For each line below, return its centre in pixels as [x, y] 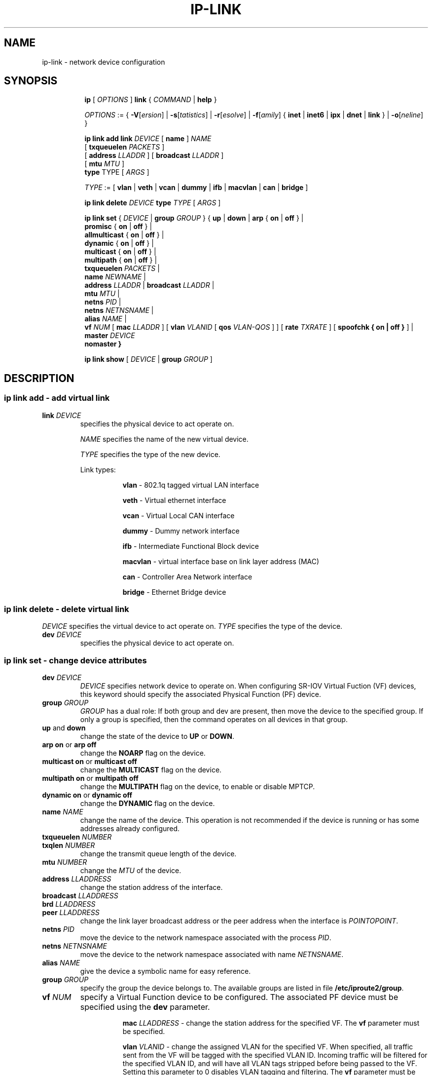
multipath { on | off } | [121, 260]
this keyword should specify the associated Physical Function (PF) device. [200, 694]
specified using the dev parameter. [145, 1007]
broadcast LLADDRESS [80, 896]
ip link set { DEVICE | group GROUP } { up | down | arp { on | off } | [194, 218]
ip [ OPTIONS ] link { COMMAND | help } [151, 100]
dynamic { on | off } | [119, 243]
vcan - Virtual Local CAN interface [179, 515]
